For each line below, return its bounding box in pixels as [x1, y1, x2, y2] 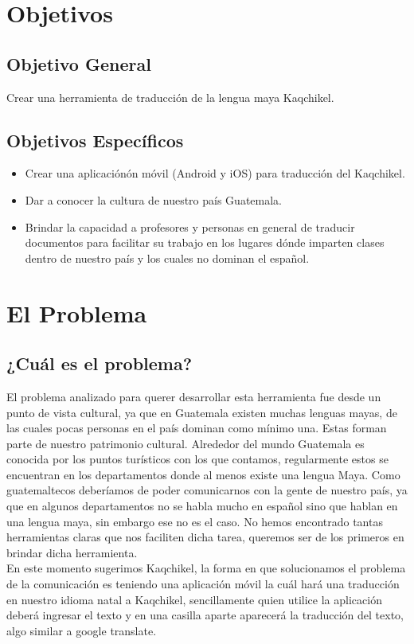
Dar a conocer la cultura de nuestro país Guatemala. [25, 191, 283, 208]
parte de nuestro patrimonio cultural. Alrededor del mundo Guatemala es [6, 435, 365, 451]
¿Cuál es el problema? [6, 351, 193, 376]
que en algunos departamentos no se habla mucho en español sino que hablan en [6, 498, 398, 514]
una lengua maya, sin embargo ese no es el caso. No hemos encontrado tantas [6, 513, 383, 529]
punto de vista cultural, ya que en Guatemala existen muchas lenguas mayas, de [6, 404, 397, 420]
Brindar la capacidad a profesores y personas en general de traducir [25, 218, 355, 235]
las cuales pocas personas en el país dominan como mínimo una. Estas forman [6, 420, 387, 436]
